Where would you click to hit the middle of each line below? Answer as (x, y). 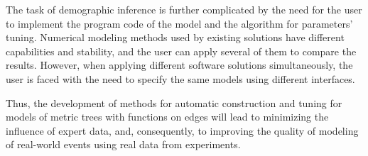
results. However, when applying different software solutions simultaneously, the (179, 65)
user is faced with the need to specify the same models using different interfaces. (180, 78)
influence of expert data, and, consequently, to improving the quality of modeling (182, 130)
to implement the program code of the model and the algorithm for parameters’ (179, 23)
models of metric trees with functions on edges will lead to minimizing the (167, 117)
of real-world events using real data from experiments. (123, 144)
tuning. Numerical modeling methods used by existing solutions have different (175, 37)
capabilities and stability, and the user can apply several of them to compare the (181, 51)
